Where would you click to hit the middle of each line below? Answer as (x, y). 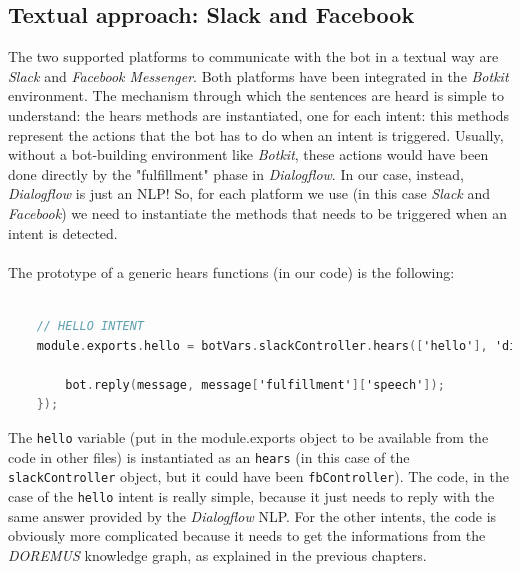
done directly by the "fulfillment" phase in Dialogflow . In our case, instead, (236, 173)
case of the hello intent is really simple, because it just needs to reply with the (251, 495)
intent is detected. (63, 232)
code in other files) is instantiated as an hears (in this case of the (209, 456)
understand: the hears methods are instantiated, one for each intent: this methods (259, 114)
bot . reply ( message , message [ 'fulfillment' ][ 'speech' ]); (255, 384)
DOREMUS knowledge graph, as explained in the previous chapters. (217, 554)
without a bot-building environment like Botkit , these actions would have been (248, 154)
